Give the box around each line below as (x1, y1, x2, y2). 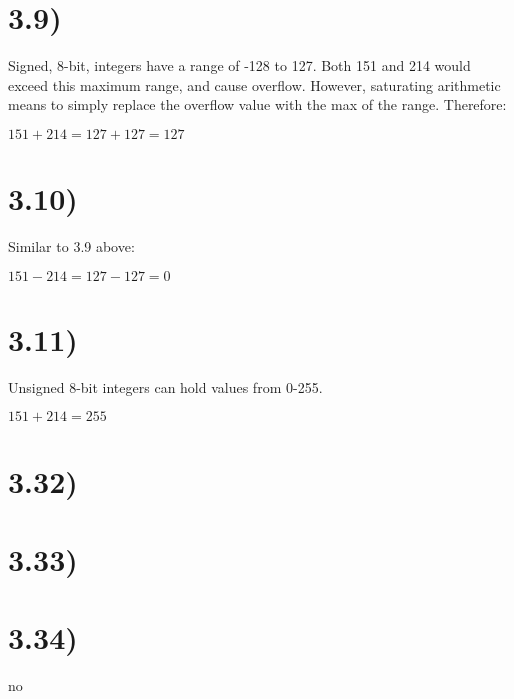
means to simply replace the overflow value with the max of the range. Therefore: (8, 94, 507, 115)
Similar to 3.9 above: (8, 236, 135, 257)
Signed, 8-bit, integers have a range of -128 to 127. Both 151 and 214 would (8, 55, 471, 76)
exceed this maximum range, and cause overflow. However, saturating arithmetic (8, 74, 501, 95)
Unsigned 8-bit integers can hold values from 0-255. (8, 376, 323, 397)
